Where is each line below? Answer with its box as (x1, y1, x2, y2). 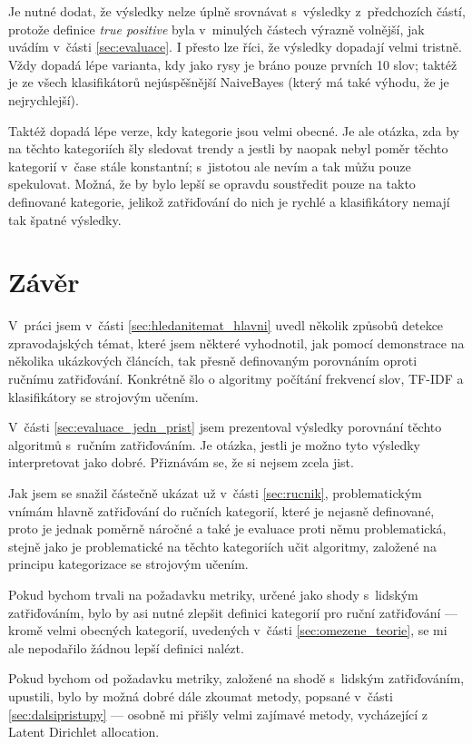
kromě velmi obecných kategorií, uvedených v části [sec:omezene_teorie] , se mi (8, 621, 447, 640)
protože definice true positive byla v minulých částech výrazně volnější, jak (8, 19, 425, 38)
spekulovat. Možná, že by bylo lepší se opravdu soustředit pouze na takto (8, 174, 416, 193)
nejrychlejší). (8, 90, 79, 109)
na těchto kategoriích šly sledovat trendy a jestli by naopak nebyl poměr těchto (8, 139, 448, 158)
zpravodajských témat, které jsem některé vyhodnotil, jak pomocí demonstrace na (8, 333, 465, 352)
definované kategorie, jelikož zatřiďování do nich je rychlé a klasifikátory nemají (8, 191, 450, 210)
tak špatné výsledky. (8, 210, 122, 229)
